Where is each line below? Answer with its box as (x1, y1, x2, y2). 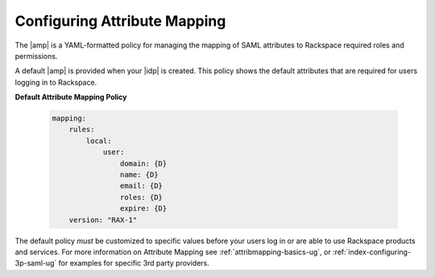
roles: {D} (119, 192, 163, 201)
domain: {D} (119, 159, 168, 168)
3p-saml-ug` (14, 258, 57, 268)
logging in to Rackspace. (14, 77, 97, 87)
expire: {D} (119, 204, 168, 213)
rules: (68, 125, 95, 134)
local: (85, 136, 112, 145)
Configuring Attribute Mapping (14, 12, 226, 30)
